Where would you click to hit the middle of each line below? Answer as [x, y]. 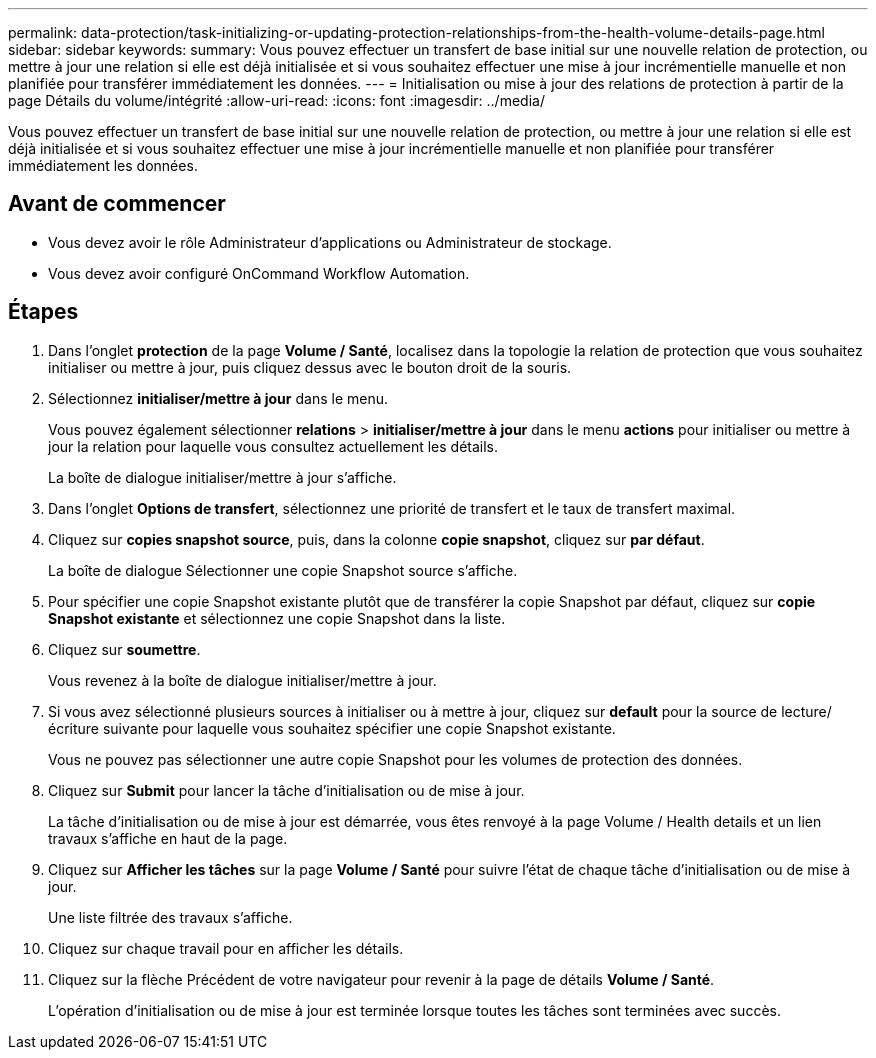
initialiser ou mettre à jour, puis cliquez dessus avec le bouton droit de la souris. [310, 367]
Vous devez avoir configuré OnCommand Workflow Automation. [259, 273]
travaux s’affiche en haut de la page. [168, 838]
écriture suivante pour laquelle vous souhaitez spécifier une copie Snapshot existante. [332, 728]
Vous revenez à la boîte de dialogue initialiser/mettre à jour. [242, 680]
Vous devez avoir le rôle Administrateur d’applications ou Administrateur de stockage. [330, 242]
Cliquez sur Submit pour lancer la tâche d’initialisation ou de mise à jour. [286, 790]
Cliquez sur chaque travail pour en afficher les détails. [226, 948]
